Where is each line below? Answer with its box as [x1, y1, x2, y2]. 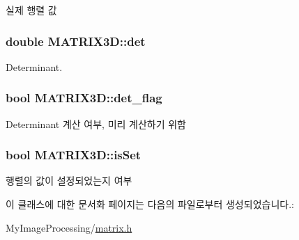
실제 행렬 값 [6, 3, 57, 17]
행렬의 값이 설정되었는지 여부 [6, 173, 132, 188]
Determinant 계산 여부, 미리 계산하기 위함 [6, 116, 186, 131]
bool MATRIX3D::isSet [6, 146, 141, 163]
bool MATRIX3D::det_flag [6, 89, 162, 106]
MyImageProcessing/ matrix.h [6, 220, 132, 234]
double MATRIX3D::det [6, 32, 146, 49]
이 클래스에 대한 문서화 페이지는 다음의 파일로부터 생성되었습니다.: [6, 197, 294, 211]
